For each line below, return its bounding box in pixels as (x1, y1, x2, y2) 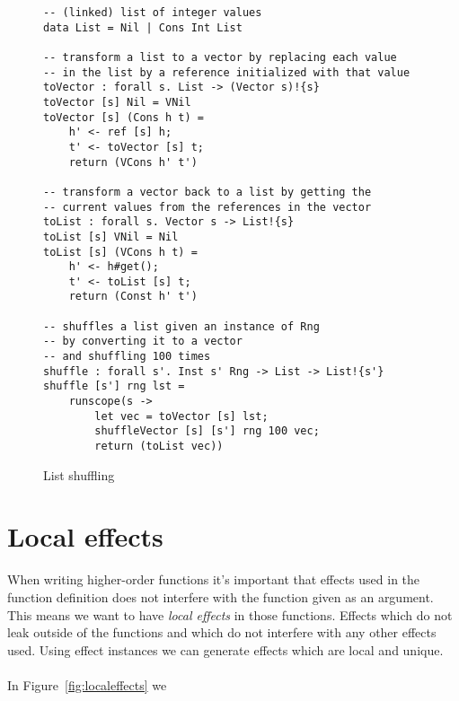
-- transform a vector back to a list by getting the (43, 185, 372, 198)
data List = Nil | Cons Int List (43, 21, 243, 34)
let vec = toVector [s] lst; (94, 409, 269, 423)
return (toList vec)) (94, 440, 224, 453)
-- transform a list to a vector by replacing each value (43, 50, 397, 64)
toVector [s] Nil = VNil (43, 95, 191, 109)
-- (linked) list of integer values (43, 6, 262, 19)
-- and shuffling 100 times (43, 350, 211, 364)
